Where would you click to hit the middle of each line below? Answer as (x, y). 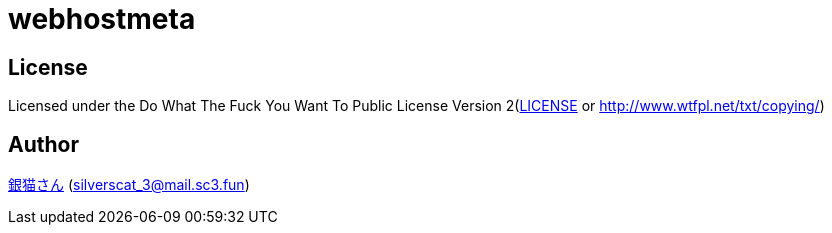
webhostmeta (102, 19)
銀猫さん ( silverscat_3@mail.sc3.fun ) (129, 185)
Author (43, 144)
